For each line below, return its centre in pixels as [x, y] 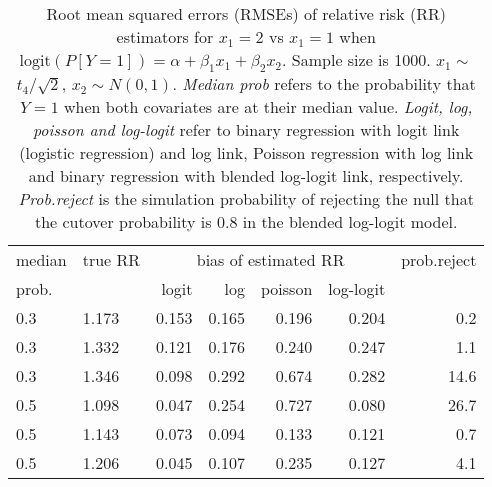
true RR [111, 260]
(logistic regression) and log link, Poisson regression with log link [246, 153]
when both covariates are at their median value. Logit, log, [268, 107]
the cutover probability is [123, 222]
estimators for [165, 36]
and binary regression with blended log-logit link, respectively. [246, 176]
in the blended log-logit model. [350, 222]
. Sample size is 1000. [356, 59]
